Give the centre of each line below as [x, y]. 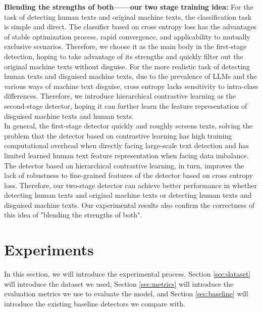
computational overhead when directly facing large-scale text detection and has [126, 145]
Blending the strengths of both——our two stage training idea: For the [129, 7]
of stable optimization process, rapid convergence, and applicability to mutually [127, 36]
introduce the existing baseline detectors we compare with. [95, 303]
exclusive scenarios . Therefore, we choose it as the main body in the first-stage [125, 46]
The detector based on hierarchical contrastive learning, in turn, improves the [124, 165]
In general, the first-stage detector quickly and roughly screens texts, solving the [128, 126]
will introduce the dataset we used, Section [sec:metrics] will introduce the [119, 283]
